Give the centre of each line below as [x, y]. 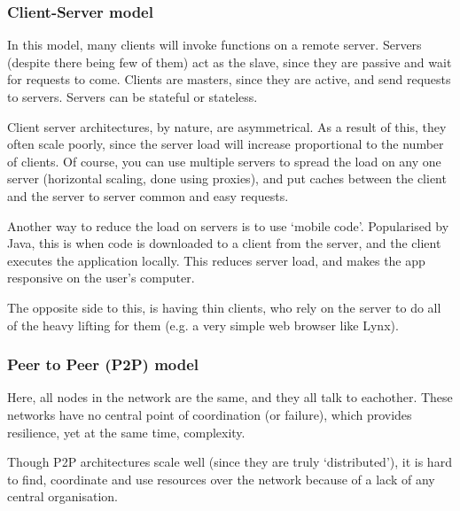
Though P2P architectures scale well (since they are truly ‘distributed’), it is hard [230, 462]
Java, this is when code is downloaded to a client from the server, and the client [224, 243]
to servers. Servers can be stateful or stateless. [133, 97]
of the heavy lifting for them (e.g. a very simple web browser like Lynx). [203, 325]
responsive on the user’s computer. [101, 278]
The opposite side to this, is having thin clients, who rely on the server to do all [224, 307]
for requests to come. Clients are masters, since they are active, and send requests [229, 79]
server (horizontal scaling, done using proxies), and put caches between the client [227, 178]
